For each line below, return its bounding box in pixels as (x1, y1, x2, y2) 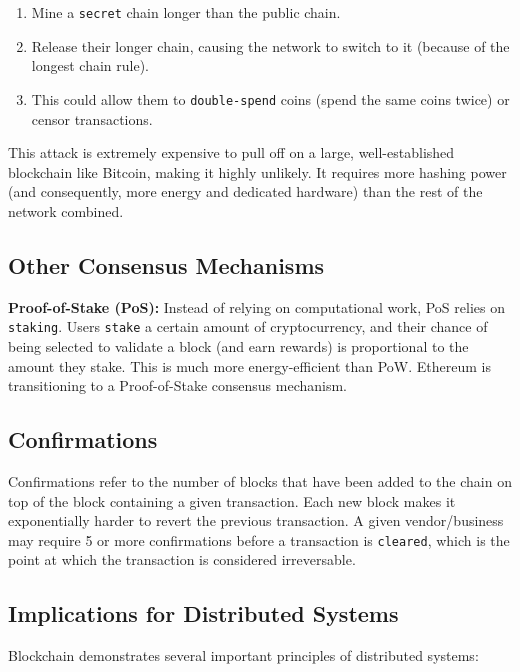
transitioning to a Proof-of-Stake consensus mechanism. (8, 375, 347, 396)
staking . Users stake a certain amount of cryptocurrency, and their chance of (8, 316, 488, 337)
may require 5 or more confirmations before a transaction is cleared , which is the (8, 529, 510, 550)
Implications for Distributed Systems (8, 598, 399, 629)
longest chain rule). (31, 55, 149, 76)
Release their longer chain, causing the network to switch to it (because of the (31, 35, 510, 56)
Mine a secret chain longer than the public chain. (31, 2, 341, 22)
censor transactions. (31, 108, 153, 129)
